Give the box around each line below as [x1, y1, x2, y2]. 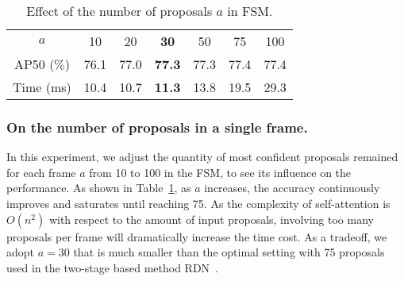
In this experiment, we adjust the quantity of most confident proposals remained [6, 148, 398, 165]
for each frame [6, 164, 76, 180]
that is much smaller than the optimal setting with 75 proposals [73, 244, 385, 260]
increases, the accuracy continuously [204, 179, 380, 196]
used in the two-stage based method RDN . [6, 259, 218, 275]
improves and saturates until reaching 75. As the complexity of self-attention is [6, 195, 391, 211]
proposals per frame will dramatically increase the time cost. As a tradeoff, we [6, 228, 387, 244]
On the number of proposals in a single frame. [6, 117, 308, 137]
